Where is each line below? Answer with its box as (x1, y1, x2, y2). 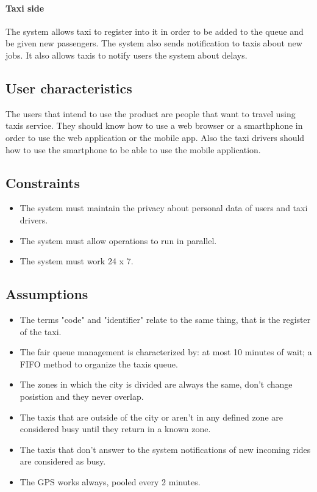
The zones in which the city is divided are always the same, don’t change (20, 378, 293, 391)
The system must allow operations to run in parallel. (20, 234, 217, 247)
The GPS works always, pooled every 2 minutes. (20, 475, 201, 488)
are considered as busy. (20, 455, 106, 468)
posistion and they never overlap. (20, 389, 144, 402)
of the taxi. (20, 325, 62, 338)
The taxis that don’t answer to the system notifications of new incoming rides (20, 443, 311, 455)
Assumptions (5, 284, 88, 303)
